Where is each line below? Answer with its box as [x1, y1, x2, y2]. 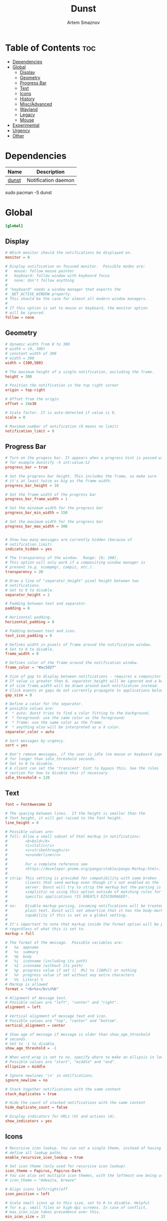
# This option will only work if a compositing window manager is [5, 560, 146, 565]
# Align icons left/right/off [5, 1187, 68, 1192]
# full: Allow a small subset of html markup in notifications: [5, 834, 141, 839]
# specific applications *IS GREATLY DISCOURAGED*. [5, 894, 130, 899]
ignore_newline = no [5, 1078, 48, 1083]
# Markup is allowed [5, 982, 48, 987]
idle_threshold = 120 [5, 775, 50, 780]
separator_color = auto [5, 729, 55, 734]
